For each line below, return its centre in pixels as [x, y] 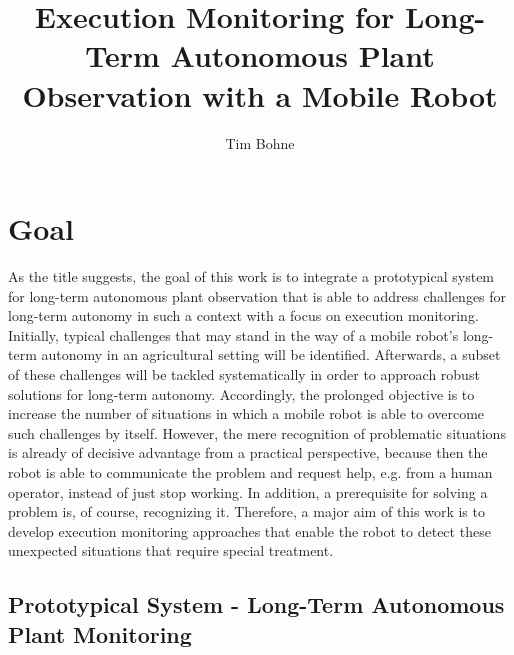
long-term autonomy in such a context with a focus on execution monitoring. [243, 315]
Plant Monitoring [100, 633]
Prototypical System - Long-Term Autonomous [256, 604]
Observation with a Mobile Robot [260, 94]
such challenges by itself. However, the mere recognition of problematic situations [257, 432]
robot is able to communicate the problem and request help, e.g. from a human [250, 471]
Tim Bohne [260, 142]
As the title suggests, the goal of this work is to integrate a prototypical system [251, 276]
